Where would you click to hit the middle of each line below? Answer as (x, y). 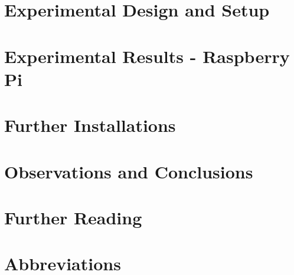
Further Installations (90, 125)
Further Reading (73, 217)
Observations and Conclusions (129, 171)
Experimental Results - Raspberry (147, 56)
